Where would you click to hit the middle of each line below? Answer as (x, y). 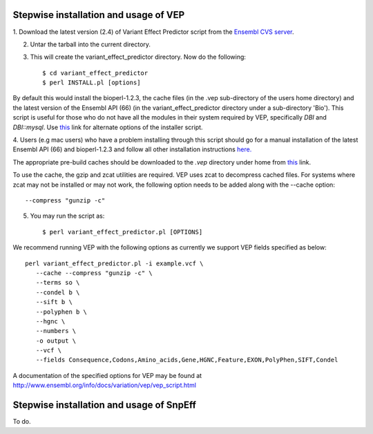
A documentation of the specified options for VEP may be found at (107, 375)
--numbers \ (56, 331)
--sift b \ (54, 302)
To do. (22, 422)
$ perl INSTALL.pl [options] (92, 83)
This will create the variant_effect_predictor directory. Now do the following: (138, 57)
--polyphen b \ (61, 312)
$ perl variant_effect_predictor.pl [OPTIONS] (123, 232)
